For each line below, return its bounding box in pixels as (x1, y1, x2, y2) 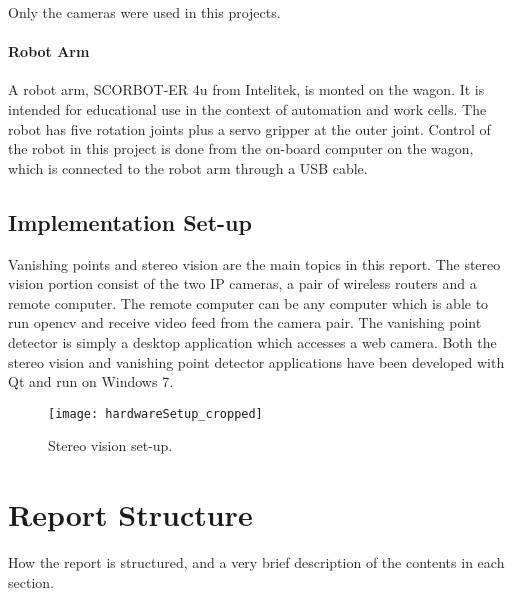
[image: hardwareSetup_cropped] (48, 406, 263, 421)
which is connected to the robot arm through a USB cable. (8, 157, 368, 178)
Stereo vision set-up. (48, 435, 173, 456)
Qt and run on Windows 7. (8, 371, 174, 392)
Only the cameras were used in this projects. (8, 2, 281, 22)
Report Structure (8, 494, 253, 535)
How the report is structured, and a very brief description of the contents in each (8, 552, 505, 573)
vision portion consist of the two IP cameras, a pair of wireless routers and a (8, 273, 477, 294)
